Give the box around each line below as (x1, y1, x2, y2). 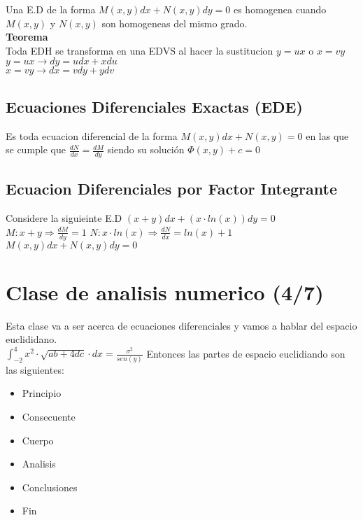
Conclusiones (22, 479, 78, 494)
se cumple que (6, 142, 66, 157)
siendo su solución (107, 142, 185, 157)
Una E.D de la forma (6, 2, 96, 16)
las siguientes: (6, 362, 64, 377)
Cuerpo (22, 433, 54, 447)
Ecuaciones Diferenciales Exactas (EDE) (6, 95, 303, 117)
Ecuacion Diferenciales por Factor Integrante (6, 178, 337, 199)
